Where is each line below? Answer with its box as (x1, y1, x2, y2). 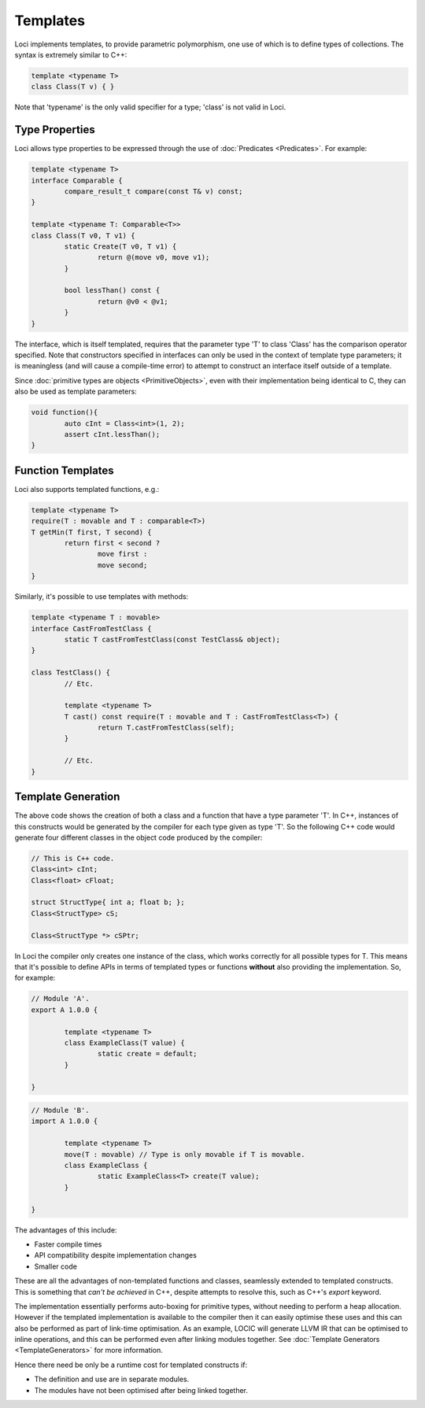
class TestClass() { (31, 668, 110, 677)
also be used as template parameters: (14, 386, 137, 397)
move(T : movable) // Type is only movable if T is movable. (64, 1150, 305, 1159)
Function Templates (14, 464, 114, 477)
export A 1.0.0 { (31, 1005, 98, 1014)
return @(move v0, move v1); (97, 253, 210, 262)
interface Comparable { (31, 176, 124, 185)
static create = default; (97, 1049, 198, 1059)
